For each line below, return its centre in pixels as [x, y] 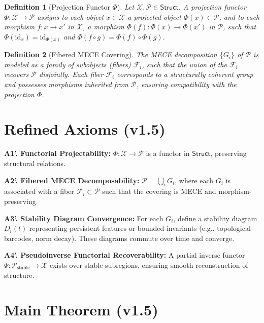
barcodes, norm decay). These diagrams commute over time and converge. [119, 238]
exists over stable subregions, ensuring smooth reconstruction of [149, 265]
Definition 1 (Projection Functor [57, 7]
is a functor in [168, 153]
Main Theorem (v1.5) [81, 310]
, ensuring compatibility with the [186, 84]
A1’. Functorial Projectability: [57, 153]
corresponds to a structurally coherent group [185, 74]
